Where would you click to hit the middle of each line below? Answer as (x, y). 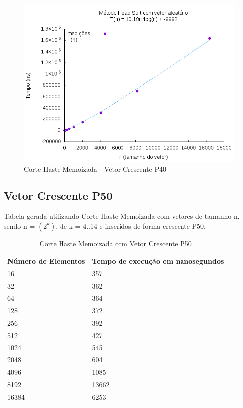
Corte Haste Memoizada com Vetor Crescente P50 (116, 243)
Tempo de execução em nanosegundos (158, 261)
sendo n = (20, 225)
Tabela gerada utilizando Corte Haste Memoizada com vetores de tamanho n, (122, 216)
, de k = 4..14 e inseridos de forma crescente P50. (131, 225)
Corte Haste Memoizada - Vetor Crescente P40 (95, 168)
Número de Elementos (46, 261)
